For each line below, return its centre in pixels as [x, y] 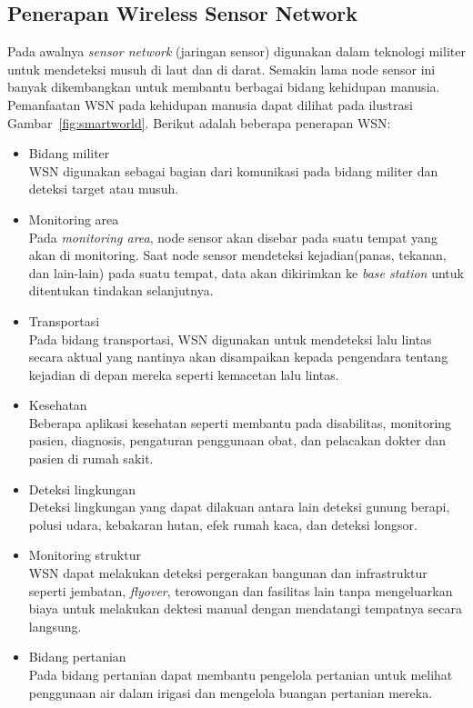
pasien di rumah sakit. [91, 459]
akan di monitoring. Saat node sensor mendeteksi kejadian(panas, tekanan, [237, 255]
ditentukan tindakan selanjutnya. [121, 290]
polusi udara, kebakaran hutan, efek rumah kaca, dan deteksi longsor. [223, 524]
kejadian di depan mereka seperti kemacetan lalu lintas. [184, 374]
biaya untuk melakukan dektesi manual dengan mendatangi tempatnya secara [246, 608]
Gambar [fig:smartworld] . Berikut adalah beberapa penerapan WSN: [199, 122]
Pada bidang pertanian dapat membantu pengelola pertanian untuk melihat [241, 675]
